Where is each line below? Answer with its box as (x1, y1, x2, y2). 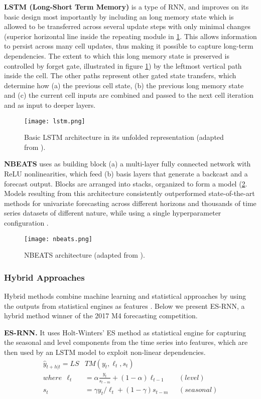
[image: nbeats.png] (24, 235, 93, 243)
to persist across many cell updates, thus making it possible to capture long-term (4, 41, 253, 51)
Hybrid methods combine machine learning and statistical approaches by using (4, 291, 246, 301)
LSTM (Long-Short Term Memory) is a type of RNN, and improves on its (4, 2, 249, 12)
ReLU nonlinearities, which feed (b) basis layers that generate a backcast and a (4, 168, 248, 178)
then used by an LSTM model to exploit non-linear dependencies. (4, 346, 206, 357)
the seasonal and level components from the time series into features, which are (4, 337, 248, 347)
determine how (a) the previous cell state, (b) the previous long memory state (4, 80, 244, 90)
